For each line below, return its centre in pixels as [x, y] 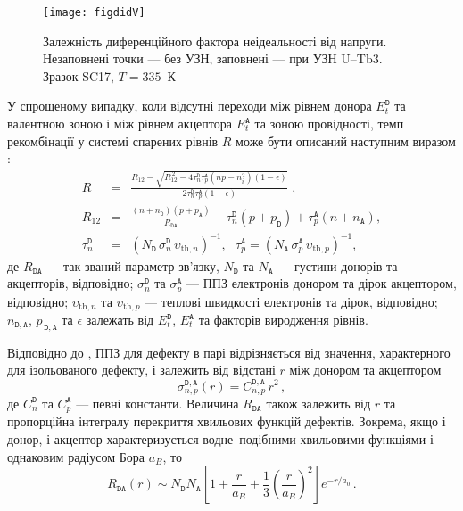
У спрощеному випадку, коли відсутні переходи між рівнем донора [190, 106]
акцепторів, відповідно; [70, 283]
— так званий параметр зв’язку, [133, 265]
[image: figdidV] [94, 12]
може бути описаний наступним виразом [346, 140]
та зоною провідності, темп [329, 124]
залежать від [120, 320]
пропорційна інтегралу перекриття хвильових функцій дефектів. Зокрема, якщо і [227, 421]
